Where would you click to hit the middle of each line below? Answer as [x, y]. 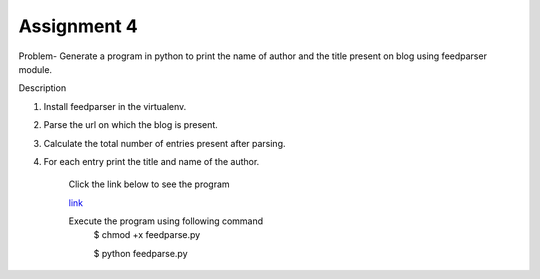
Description [42, 88]
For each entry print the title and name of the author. [151, 161]
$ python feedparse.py [141, 253]
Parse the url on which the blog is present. [131, 125]
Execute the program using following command [166, 221]
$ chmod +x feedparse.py [147, 235]
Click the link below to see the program [149, 184]
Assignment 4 [78, 26]
